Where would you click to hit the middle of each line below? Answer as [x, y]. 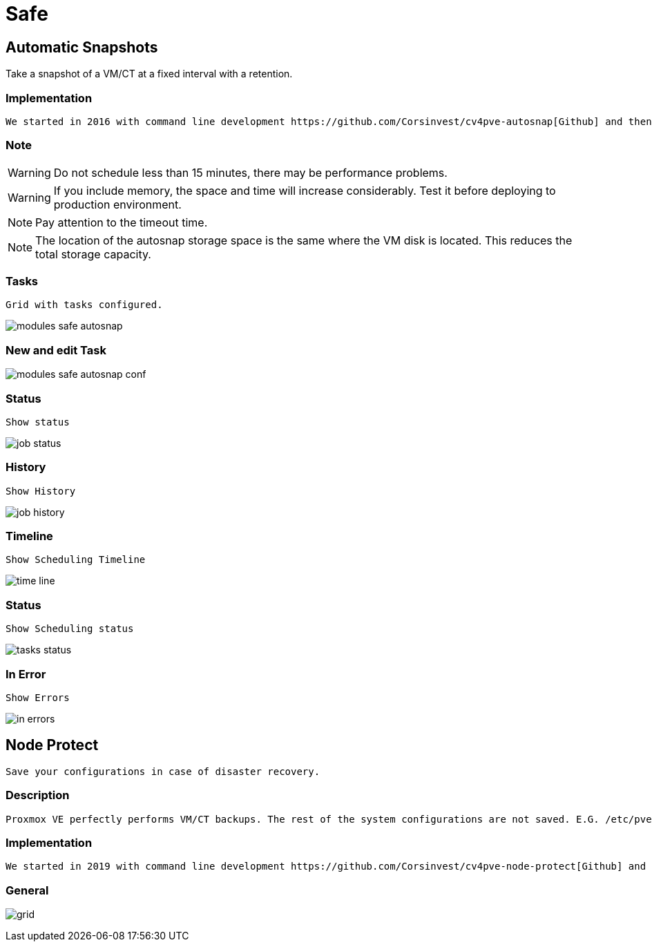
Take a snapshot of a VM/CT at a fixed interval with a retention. [149, 74]
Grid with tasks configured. [84, 305]
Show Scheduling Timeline [76, 560]
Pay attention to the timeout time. [122, 222]
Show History [41, 491]
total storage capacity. [93, 254]
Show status [38, 422]
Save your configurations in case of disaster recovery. [163, 771]
